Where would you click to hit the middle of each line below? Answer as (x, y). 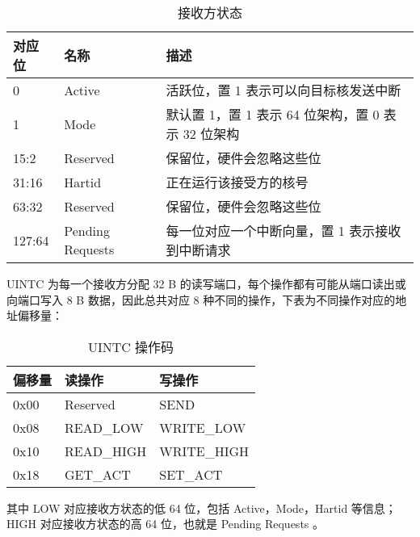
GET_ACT (98, 474)
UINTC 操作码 (131, 346)
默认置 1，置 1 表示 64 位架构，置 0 (273, 114)
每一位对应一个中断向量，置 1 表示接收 (283, 231)
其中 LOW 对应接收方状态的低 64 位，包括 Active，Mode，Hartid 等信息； (202, 508)
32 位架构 (211, 134)
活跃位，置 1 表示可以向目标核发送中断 (283, 90)
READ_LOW (104, 427)
